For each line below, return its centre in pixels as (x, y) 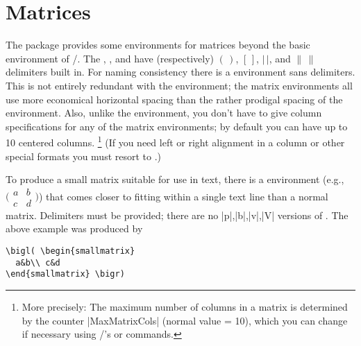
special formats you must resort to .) (84, 156)
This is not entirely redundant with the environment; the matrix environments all (179, 85)
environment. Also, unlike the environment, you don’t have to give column (164, 113)
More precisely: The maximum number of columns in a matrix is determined (185, 306)
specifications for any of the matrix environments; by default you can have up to (177, 126)
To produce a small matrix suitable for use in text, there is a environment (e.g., (175, 179)
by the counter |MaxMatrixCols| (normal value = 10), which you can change (185, 320)
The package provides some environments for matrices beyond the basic (158, 45)
